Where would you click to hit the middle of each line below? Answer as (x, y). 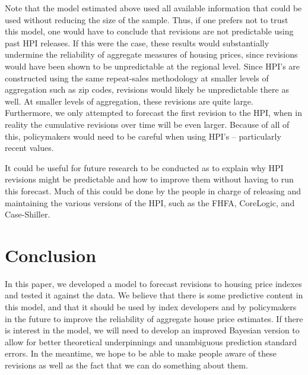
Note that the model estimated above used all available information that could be (153, 8)
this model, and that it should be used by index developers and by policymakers (151, 307)
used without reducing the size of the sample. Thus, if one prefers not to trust (147, 19)
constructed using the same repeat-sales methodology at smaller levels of (137, 78)
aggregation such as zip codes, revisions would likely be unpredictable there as (147, 89)
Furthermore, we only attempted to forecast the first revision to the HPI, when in (153, 113)
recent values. (29, 148)
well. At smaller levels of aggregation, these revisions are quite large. (129, 101)
